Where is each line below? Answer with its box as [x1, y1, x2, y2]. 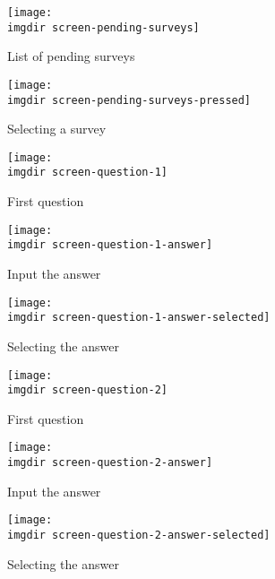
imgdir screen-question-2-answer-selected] [7, 529, 271, 541]
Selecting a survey [7, 119, 107, 138]
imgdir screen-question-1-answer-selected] [7, 311, 271, 324]
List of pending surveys [7, 47, 135, 65]
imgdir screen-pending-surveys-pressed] [7, 93, 252, 107]
